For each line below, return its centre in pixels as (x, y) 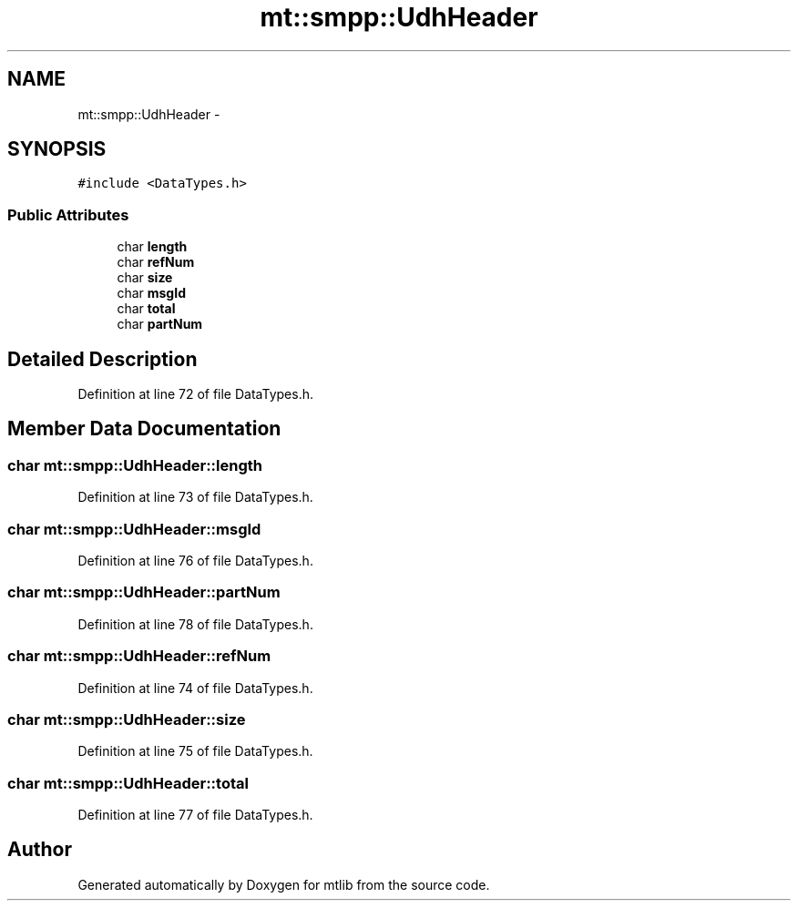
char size (145, 278)
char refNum (156, 262)
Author (40, 850)
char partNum (160, 324)
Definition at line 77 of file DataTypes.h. (195, 815)
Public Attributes (68, 214)
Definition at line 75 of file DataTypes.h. (195, 751)
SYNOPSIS (57, 149)
